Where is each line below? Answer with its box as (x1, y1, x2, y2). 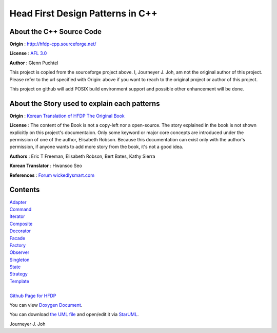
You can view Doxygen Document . (9, 302, 83, 308)
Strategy (9, 271, 28, 277)
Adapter (9, 199, 27, 205)
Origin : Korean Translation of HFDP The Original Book (9, 113, 125, 119)
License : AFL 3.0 (9, 50, 47, 57)
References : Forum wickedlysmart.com (9, 172, 95, 178)
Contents (9, 186, 40, 194)
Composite (9, 220, 33, 227)
